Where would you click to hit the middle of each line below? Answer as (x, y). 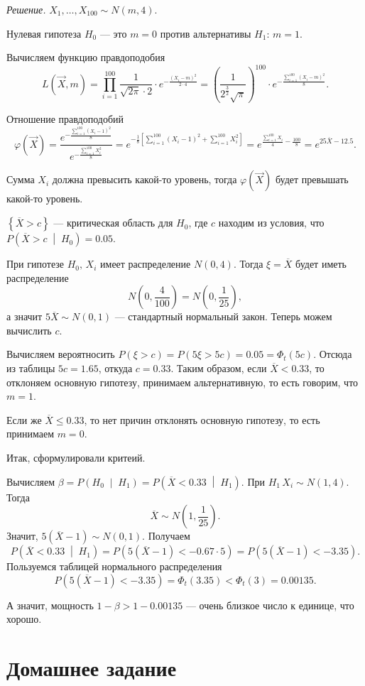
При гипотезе (36, 264)
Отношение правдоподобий (65, 119)
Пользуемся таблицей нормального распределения (114, 566)
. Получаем (166, 536)
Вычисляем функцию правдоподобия (86, 57)
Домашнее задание (92, 668)
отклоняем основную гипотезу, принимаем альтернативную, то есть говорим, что (182, 382)
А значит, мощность (50, 605)
